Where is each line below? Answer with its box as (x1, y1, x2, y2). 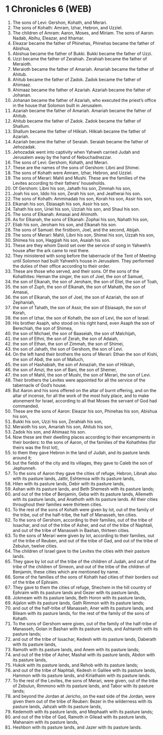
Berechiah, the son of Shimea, (12, 325, 73, 331)
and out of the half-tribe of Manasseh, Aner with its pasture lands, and (12, 605, 153, 611)
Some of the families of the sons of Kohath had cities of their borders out (12, 574, 159, 580)
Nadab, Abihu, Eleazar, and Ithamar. (12, 35, 84, 41)
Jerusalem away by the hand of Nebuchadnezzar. (12, 154, 113, 160)
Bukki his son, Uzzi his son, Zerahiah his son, (12, 418, 103, 424)
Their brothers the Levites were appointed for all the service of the (12, 377, 146, 383)
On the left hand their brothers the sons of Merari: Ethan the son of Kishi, (12, 351, 159, 357)
